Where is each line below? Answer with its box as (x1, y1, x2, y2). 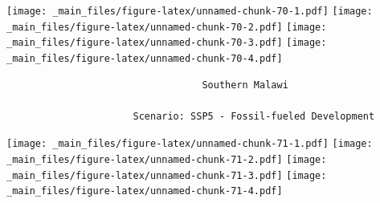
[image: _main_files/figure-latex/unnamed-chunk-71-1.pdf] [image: (6, 138, 373, 150)
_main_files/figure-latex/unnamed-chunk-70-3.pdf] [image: (6, 37, 327, 49)
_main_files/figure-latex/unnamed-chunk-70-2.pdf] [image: (6, 21, 327, 33)
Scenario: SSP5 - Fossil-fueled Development (133, 110, 375, 122)
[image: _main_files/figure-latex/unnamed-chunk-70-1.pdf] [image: (6, 6, 373, 17)
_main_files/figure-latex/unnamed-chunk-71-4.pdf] (6, 185, 283, 197)
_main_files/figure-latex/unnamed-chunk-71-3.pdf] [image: (6, 169, 327, 181)
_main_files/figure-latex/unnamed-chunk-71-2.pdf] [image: (6, 154, 327, 166)
